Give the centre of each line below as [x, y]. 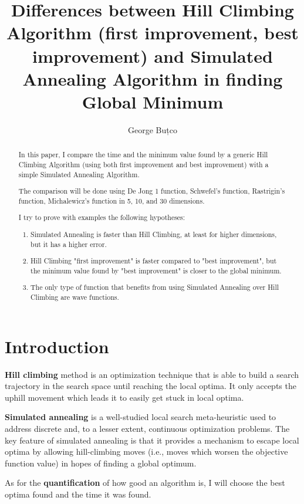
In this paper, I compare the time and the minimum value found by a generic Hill [143, 155]
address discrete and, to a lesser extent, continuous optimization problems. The [147, 428]
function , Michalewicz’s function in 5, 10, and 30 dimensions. [112, 200]
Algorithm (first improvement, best [153, 33]
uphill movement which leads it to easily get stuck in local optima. [124, 397]
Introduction [57, 346]
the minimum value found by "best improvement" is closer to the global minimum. [156, 270]
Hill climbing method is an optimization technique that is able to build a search [152, 374]
